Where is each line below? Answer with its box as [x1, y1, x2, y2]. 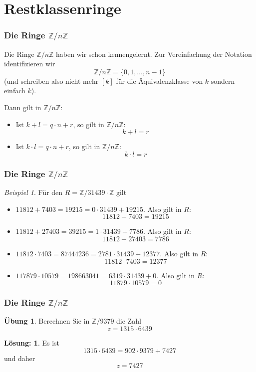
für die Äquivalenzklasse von [116, 75, 203, 86]
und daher [4, 353, 35, 363]
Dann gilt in [4, 102, 41, 113]
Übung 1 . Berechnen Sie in [4, 316, 90, 326]
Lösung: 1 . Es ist [4, 337, 60, 348]
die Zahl [116, 316, 141, 326]
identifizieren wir [4, 58, 55, 69]
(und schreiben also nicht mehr [4, 75, 99, 86]
